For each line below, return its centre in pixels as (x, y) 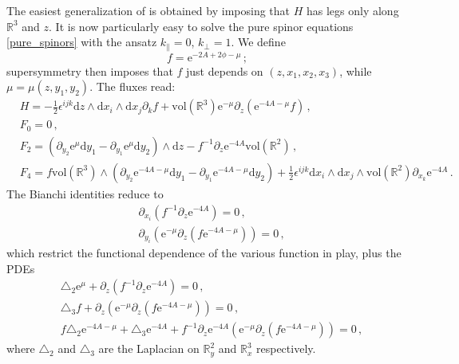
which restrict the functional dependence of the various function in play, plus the (204, 252)
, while (356, 70)
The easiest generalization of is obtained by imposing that (148, 10)
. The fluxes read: (133, 86)
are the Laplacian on (149, 348)
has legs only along (352, 10)
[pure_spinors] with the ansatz (82, 42)
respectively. (286, 348)
